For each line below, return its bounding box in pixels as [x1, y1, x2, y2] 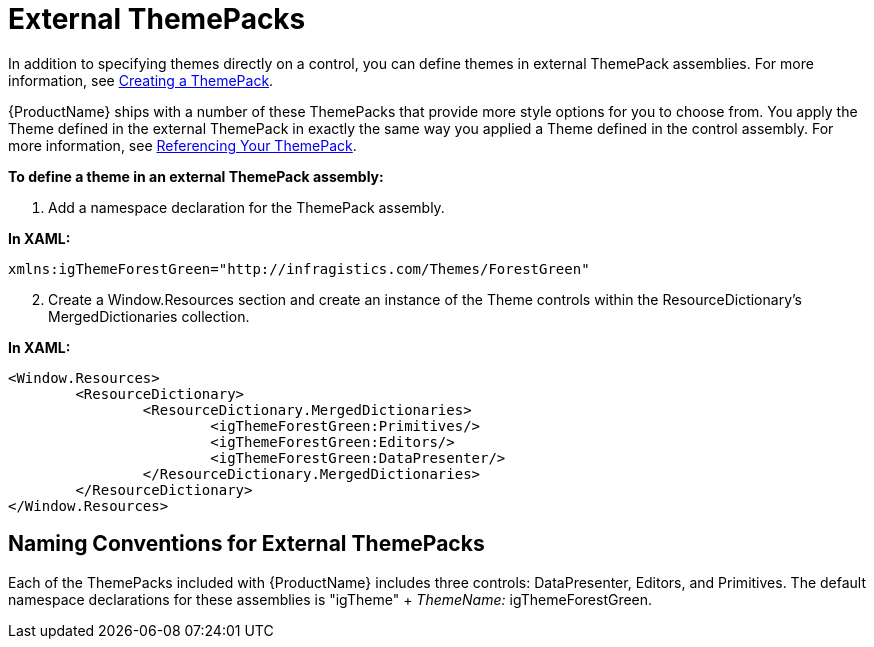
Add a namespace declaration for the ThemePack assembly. [48, 198, 445, 216]
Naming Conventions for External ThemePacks [8, 531, 485, 557]
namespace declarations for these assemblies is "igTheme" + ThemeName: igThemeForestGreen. [8, 590, 653, 608]
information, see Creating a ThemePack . [8, 71, 274, 89]
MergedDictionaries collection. [48, 307, 250, 325]
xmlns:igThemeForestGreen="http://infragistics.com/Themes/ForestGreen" [8, 260, 590, 277]
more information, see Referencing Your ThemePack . [8, 136, 357, 154]
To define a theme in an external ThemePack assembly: [8, 167, 384, 185]
